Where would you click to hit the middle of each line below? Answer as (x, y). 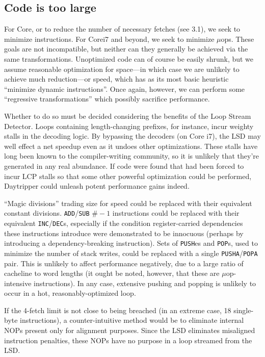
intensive (18, 283)
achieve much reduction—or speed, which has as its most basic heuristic (116, 79)
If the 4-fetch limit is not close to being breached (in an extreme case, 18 (118, 310)
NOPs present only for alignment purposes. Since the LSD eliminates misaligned (130, 330)
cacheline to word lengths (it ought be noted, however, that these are (112, 273)
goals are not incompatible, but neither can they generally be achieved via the (126, 49)
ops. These (237, 39)
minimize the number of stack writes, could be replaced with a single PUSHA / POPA (131, 253)
